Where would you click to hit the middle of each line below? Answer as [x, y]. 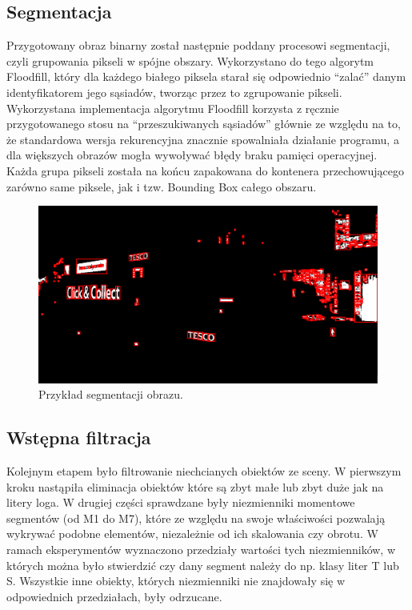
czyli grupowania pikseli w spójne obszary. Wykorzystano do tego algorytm [190, 60]
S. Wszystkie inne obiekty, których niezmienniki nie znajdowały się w [176, 581]
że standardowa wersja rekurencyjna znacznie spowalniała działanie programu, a [203, 139]
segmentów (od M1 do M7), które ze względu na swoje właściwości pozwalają [196, 518]
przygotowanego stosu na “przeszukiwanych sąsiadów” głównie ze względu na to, [204, 124]
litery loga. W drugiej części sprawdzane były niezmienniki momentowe [181, 502]
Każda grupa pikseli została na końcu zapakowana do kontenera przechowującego [205, 170]
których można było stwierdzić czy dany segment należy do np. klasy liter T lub [203, 565]
